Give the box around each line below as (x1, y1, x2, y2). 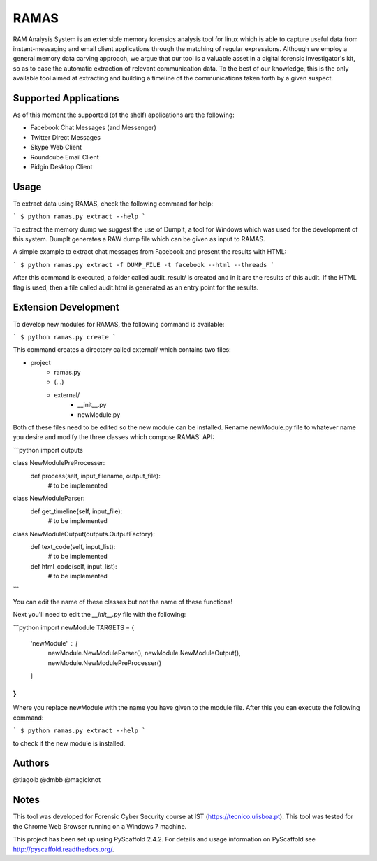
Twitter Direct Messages (30, 133, 101, 141)
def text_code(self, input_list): (30, 542, 116, 550)
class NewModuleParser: (13, 494, 85, 503)
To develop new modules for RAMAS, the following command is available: (13, 320, 225, 328)
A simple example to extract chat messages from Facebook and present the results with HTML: (13, 248, 287, 256)
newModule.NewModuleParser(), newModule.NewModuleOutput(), (47, 649, 241, 657)
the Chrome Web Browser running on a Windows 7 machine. (13, 822, 187, 830)
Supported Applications (13, 92, 119, 104)
